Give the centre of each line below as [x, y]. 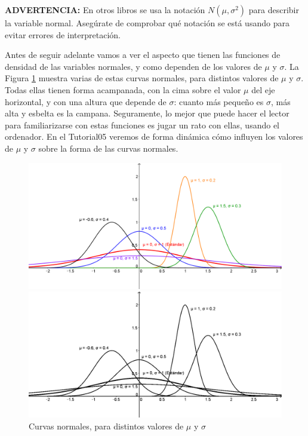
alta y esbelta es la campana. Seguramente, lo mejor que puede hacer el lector [147, 113]
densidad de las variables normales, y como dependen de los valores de [133, 66]
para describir [274, 10]
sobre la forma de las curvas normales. [108, 148]
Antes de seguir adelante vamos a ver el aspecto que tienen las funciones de [143, 55]
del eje [263, 89]
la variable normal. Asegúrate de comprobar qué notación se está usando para [147, 23]
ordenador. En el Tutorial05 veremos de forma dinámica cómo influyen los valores [154, 136]
